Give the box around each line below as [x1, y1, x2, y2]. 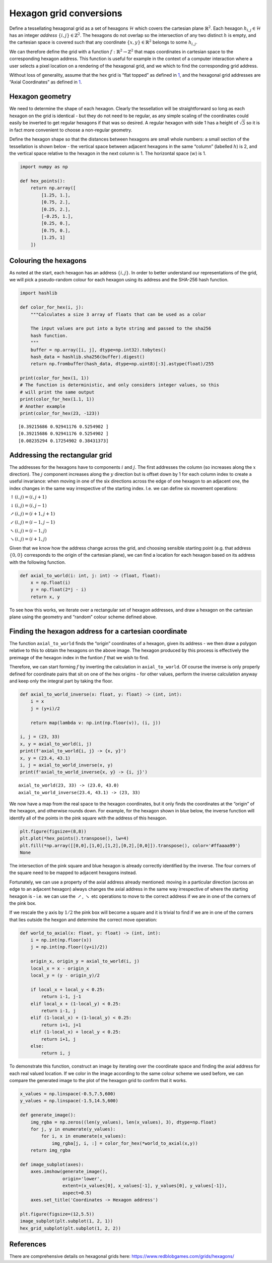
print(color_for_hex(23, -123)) [20, 411, 100, 416]
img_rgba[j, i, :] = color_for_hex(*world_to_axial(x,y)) [51, 1140, 198, 1146]
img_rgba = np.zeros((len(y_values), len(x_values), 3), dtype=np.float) [30, 1119, 217, 1125]
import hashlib [20, 290, 57, 296]
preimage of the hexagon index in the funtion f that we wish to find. [9, 654, 149, 660]
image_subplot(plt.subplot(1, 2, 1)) [20, 1218, 113, 1224]
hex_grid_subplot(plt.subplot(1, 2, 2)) [20, 1225, 121, 1231]
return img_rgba [30, 1147, 71, 1153]
